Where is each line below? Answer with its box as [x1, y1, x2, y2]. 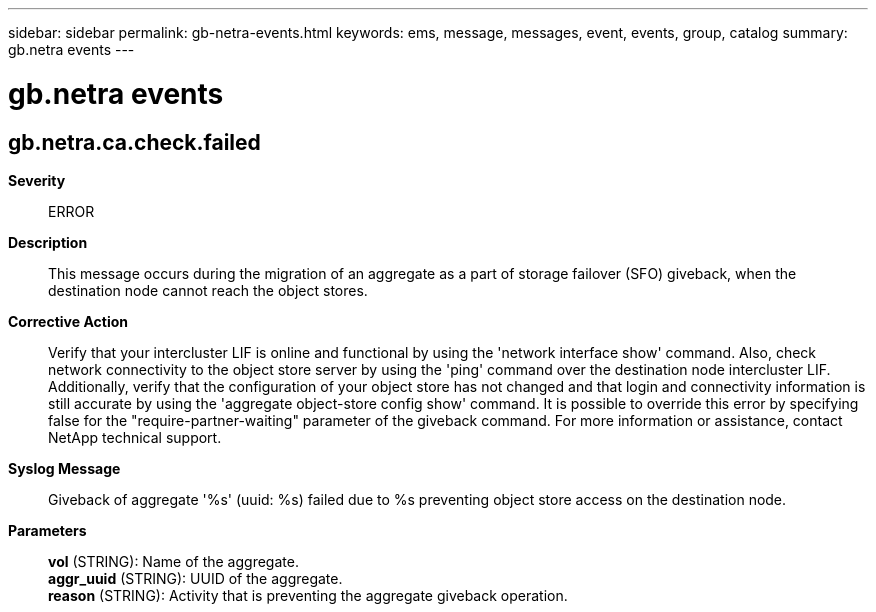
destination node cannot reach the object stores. [48, 281, 368, 299]
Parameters [8, 521, 87, 539]
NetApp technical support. [48, 428, 222, 446]
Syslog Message [8, 459, 121, 477]
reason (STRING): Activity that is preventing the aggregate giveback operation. [48, 586, 568, 604]
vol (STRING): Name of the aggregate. [48, 552, 299, 570]
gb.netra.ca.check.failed [8, 129, 261, 155]
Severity [8, 171, 66, 189]
